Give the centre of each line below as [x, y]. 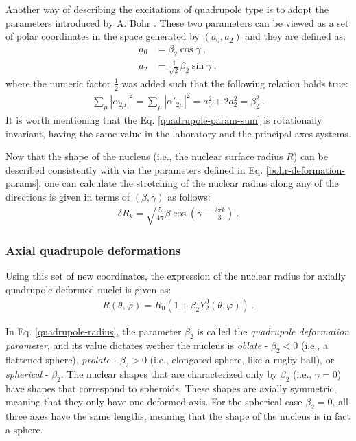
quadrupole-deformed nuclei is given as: [88, 289]
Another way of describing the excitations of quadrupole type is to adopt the [167, 9]
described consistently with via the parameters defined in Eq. [134, 169]
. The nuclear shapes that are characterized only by [169, 373]
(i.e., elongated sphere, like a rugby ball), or [242, 360]
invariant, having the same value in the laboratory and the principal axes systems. [178, 133]
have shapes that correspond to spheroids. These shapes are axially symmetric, [171, 388]
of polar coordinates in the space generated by [103, 36]
